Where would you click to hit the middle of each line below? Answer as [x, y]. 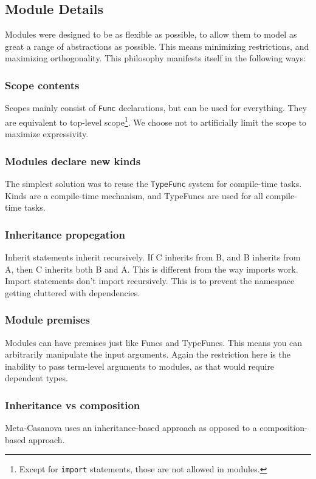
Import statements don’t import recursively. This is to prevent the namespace [150, 281]
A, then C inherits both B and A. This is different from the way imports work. [152, 269]
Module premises [48, 320]
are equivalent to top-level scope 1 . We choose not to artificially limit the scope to [156, 121]
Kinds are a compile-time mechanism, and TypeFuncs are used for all [134, 195]
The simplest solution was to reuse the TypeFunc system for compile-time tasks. [153, 183]
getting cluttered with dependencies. [73, 292]
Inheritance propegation [65, 234]
